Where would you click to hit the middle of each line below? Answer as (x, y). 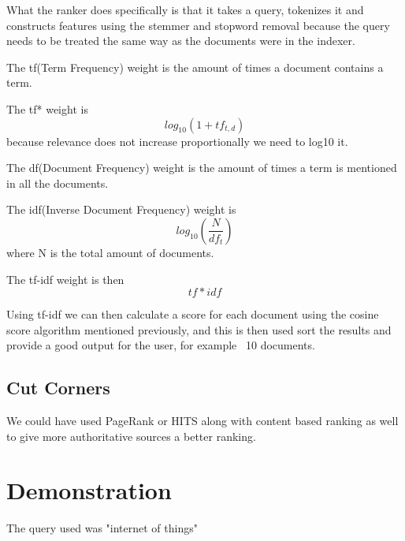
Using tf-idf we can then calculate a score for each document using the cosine (193, 314)
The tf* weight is (47, 108)
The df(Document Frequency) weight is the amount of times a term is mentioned (202, 168)
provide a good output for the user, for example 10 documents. (161, 345)
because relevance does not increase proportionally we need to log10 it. (177, 141)
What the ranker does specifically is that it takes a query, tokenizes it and (185, 9)
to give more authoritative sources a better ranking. (131, 436)
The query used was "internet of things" (102, 528)
